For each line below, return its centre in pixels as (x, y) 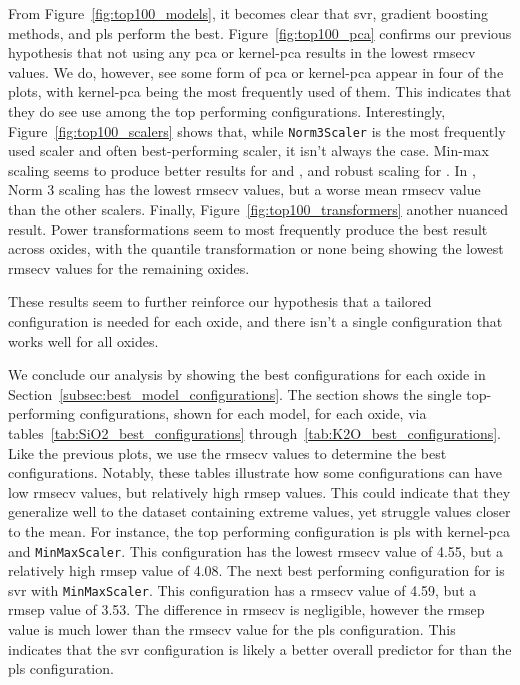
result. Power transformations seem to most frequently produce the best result (248, 228)
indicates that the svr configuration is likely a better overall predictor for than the (260, 648)
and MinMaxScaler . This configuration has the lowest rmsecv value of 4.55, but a (256, 550)
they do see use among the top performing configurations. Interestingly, (227, 110)
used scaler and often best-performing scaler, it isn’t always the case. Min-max (248, 150)
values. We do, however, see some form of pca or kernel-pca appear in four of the (256, 71)
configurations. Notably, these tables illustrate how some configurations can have (255, 472)
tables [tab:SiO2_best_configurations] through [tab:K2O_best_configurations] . (254, 432)
